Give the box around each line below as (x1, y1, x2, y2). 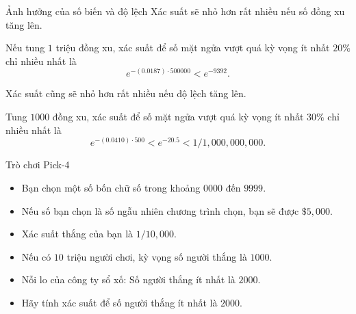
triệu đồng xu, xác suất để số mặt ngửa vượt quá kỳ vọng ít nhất (55, 40, 330, 55)
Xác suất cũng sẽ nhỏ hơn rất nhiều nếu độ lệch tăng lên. (5, 86, 246, 101)
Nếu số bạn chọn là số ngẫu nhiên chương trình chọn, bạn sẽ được (21, 203, 299, 218)
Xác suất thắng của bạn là (21, 226, 133, 241)
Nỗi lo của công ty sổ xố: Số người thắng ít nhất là (21, 272, 236, 287)
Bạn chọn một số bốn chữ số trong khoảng (21, 180, 201, 194)
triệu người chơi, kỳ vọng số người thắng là (66, 249, 247, 263)
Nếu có (21, 249, 51, 263)
